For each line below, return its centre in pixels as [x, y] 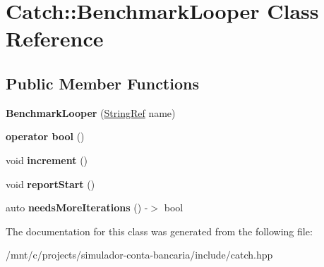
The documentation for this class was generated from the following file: [159, 231]
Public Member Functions [102, 83]
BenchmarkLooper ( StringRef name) [91, 112]
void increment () [47, 160]
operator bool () [45, 136]
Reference [55, 38]
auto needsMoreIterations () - [77, 207]
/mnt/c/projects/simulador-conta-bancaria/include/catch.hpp [139, 255]
